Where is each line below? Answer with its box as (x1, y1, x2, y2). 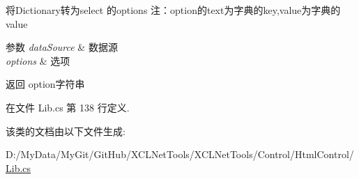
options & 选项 (6, 53, 70, 68)
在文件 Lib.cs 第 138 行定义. (6, 100, 130, 114)
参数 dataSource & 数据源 (6, 40, 118, 54)
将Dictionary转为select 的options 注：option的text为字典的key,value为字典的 (6, 3, 341, 17)
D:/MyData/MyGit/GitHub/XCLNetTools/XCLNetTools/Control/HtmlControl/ (6, 147, 354, 162)
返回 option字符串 (6, 77, 85, 91)
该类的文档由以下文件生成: (6, 123, 125, 138)
